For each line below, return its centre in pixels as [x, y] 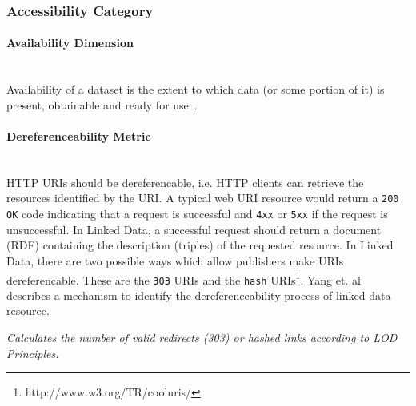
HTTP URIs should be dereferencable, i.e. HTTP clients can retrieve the [185, 182]
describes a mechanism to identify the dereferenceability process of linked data [199, 295]
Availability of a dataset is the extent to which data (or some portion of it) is [196, 89]
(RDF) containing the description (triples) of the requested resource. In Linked [200, 245]
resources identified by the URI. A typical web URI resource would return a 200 [203, 198]
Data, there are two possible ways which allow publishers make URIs [175, 260]
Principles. [33, 353]
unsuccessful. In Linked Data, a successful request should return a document [194, 229]
